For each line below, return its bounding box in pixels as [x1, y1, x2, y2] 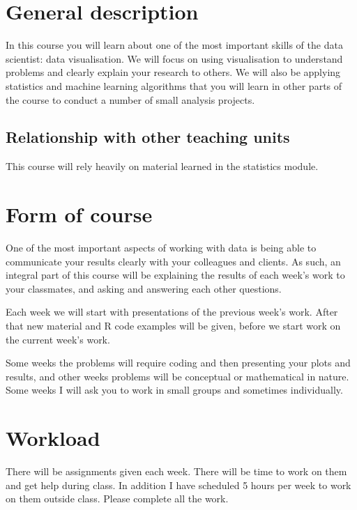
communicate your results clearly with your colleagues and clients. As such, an [6, 254, 341, 268]
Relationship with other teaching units [6, 126, 290, 148]
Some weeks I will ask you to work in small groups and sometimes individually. [6, 382, 343, 397]
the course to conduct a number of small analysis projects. [6, 92, 255, 107]
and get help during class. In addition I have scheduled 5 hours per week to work [6, 477, 351, 492]
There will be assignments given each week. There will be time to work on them [6, 464, 347, 479]
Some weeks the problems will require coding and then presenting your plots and [6, 355, 351, 370]
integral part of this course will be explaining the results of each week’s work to [6, 268, 345, 282]
